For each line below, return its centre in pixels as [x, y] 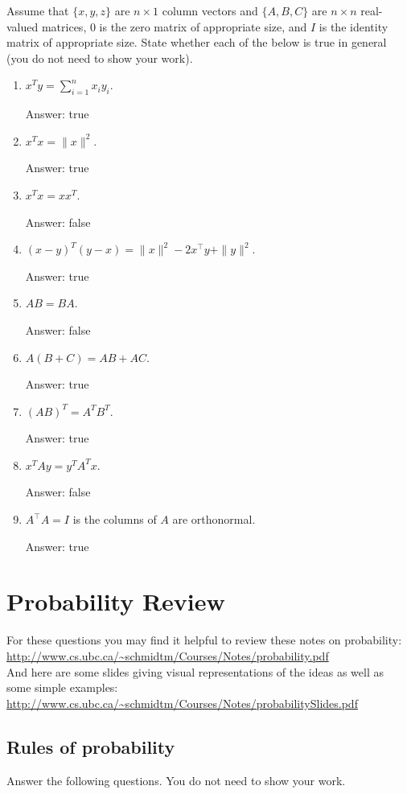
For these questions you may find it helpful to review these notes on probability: [204, 640]
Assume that [38, 10]
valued [23, 26]
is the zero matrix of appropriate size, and [203, 26]
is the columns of [115, 519]
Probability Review [116, 601]
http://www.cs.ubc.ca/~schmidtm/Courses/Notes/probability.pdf [168, 655]
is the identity [354, 26]
